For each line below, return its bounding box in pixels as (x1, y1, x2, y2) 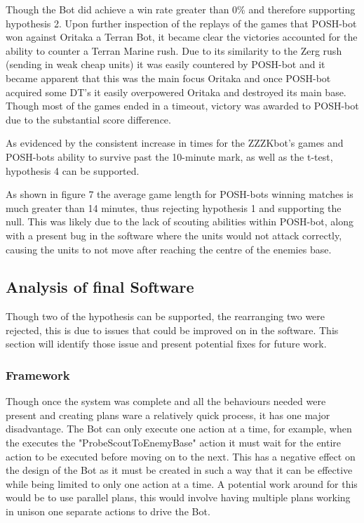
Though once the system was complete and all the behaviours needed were (6, 394, 326, 409)
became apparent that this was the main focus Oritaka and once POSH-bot (6, 70, 331, 85)
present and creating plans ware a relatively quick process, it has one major (6, 407, 330, 422)
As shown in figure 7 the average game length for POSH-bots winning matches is (6, 187, 353, 201)
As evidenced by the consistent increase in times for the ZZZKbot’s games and (6, 135, 344, 150)
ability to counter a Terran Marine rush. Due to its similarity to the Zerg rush (6, 43, 342, 58)
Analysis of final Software (6, 276, 194, 298)
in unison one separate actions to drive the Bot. (6, 504, 210, 519)
